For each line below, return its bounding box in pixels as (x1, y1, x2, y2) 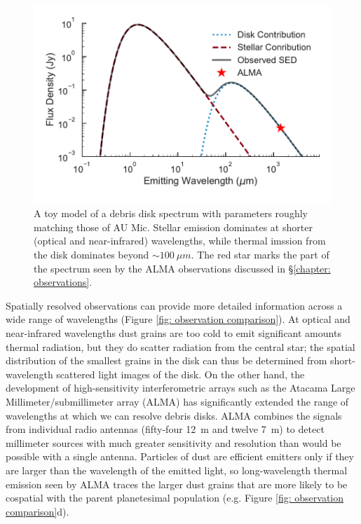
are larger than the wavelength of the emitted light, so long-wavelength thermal (6, 462, 348, 477)
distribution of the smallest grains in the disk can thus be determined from (6, 353, 327, 368)
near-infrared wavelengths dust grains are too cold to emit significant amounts (6, 326, 341, 340)
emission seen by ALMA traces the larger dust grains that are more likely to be (6, 476, 348, 491)
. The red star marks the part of (191, 247, 329, 262)
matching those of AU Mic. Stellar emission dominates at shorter (34, 219, 313, 234)
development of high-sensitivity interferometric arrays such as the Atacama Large (6, 380, 355, 395)
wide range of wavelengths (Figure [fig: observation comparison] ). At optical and (6, 312, 350, 326)
